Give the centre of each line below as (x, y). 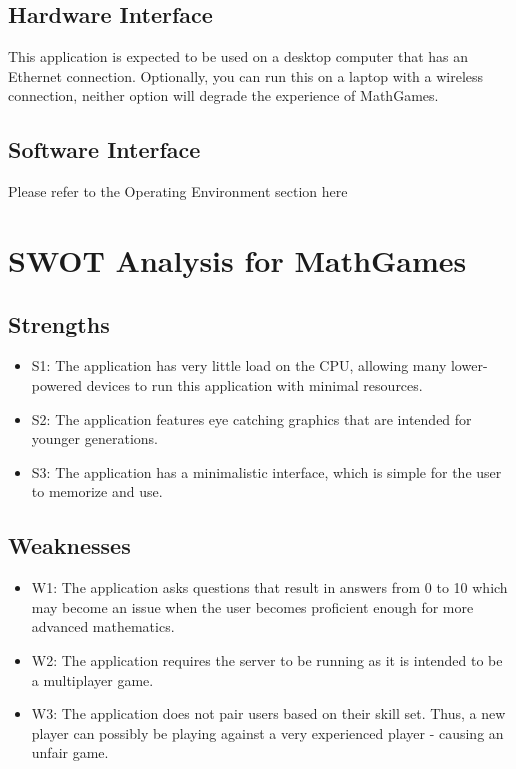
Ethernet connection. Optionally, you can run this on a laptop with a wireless (246, 75)
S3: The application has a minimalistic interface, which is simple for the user (266, 471)
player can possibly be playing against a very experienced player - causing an (267, 732)
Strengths (59, 323)
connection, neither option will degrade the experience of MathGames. (223, 95)
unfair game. (70, 752)
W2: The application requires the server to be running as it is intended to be (267, 659)
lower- (469, 365)
